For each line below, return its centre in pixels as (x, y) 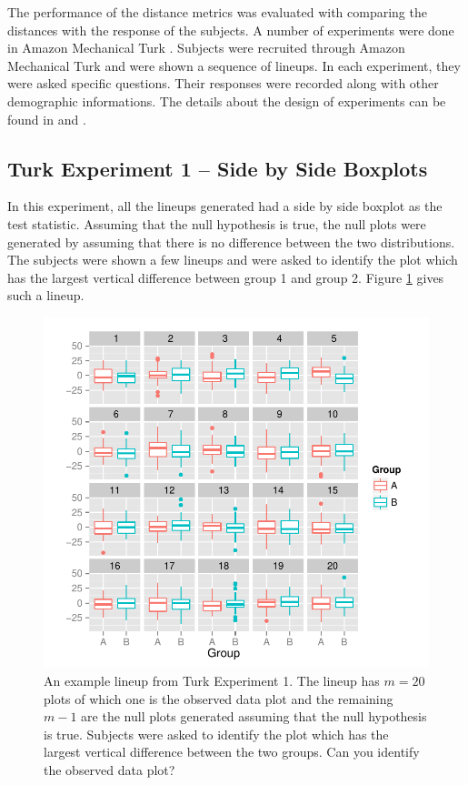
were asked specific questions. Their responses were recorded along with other (223, 83)
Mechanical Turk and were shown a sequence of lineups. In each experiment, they (234, 65)
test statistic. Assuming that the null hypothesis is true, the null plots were (217, 223)
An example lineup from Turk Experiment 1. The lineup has (212, 680)
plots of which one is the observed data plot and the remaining (219, 698)
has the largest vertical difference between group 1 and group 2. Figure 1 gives (226, 277)
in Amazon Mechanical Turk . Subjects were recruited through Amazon (206, 48)
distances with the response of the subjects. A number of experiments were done (231, 30)
